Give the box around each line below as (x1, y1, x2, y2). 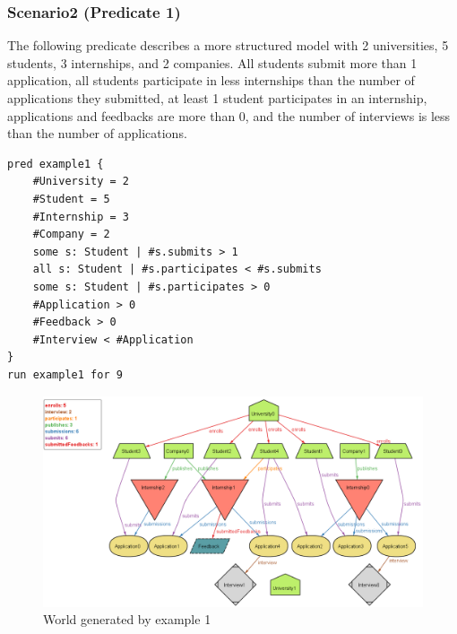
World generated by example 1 (43, 610, 211, 629)
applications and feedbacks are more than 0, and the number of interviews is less (7, 106, 451, 125)
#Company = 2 (32, 228, 110, 241)
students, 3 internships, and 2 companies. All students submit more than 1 (7, 53, 418, 72)
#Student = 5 (32, 192, 110, 205)
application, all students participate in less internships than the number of (7, 71, 415, 90)
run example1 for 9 (7, 368, 123, 381)
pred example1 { (7, 157, 104, 170)
